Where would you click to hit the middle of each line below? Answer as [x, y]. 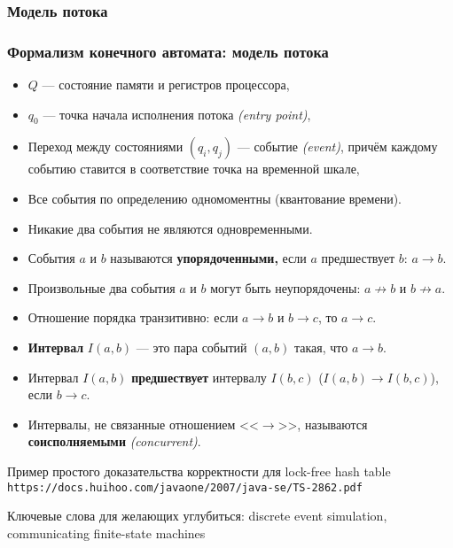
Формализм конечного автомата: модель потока [168, 51]
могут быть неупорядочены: [285, 287]
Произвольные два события [102, 287]
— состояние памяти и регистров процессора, [166, 85]
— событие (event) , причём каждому [337, 147]
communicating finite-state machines [106, 533]
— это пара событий [191, 347]
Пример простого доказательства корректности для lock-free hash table [199, 471]
